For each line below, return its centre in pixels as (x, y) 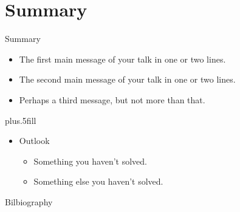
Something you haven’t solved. (90, 161)
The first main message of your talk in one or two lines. (122, 59)
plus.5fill (21, 120)
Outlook (34, 141)
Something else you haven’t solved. (98, 181)
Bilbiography (29, 201)
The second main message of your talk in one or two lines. (127, 79)
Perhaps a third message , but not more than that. (112, 99)
